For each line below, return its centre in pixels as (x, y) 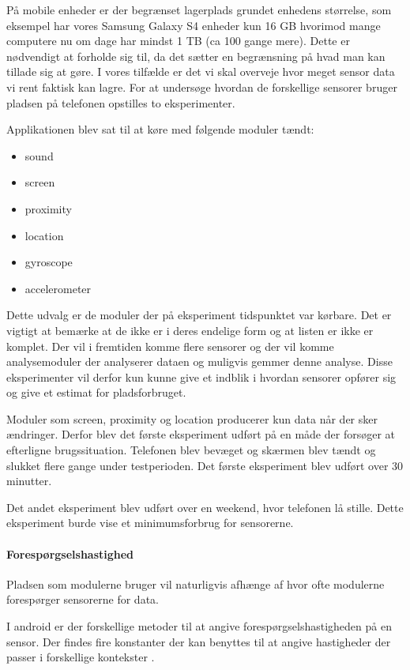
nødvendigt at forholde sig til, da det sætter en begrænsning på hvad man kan (196, 56)
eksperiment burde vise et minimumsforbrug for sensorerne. (150, 523)
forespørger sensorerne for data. (83, 599)
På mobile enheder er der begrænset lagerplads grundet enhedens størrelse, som (199, 9)
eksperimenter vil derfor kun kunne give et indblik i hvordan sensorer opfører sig (201, 376)
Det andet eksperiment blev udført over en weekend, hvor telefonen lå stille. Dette (205, 507)
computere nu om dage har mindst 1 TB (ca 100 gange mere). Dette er (178, 41)
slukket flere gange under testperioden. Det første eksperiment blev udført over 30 (205, 465)
